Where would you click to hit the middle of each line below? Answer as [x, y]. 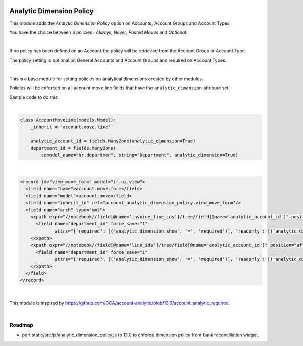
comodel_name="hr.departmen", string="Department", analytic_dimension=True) [140, 155]
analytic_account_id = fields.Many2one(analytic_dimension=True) [113, 141]
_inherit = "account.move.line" [71, 127]
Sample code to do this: [34, 97]
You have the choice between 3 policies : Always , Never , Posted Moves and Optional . [98, 32]
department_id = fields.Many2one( [73, 148]
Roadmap [21, 325]
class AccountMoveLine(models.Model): [68, 120]
